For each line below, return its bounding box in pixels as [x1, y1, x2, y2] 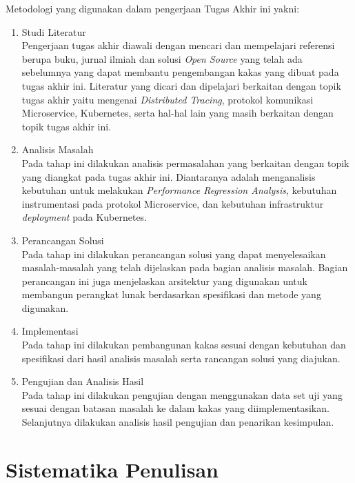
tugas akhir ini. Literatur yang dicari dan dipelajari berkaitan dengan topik [21, 78, 341, 92]
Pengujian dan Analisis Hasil [21, 374, 144, 388]
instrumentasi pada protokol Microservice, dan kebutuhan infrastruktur [21, 196, 324, 210]
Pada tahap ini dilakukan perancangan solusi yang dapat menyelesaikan [21, 246, 326, 261]
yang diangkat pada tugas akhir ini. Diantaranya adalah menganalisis [21, 169, 316, 184]
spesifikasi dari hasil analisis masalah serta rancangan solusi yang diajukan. [21, 351, 341, 365]
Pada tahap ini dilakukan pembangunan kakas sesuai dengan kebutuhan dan [21, 337, 346, 352]
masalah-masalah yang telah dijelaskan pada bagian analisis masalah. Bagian [21, 260, 348, 275]
